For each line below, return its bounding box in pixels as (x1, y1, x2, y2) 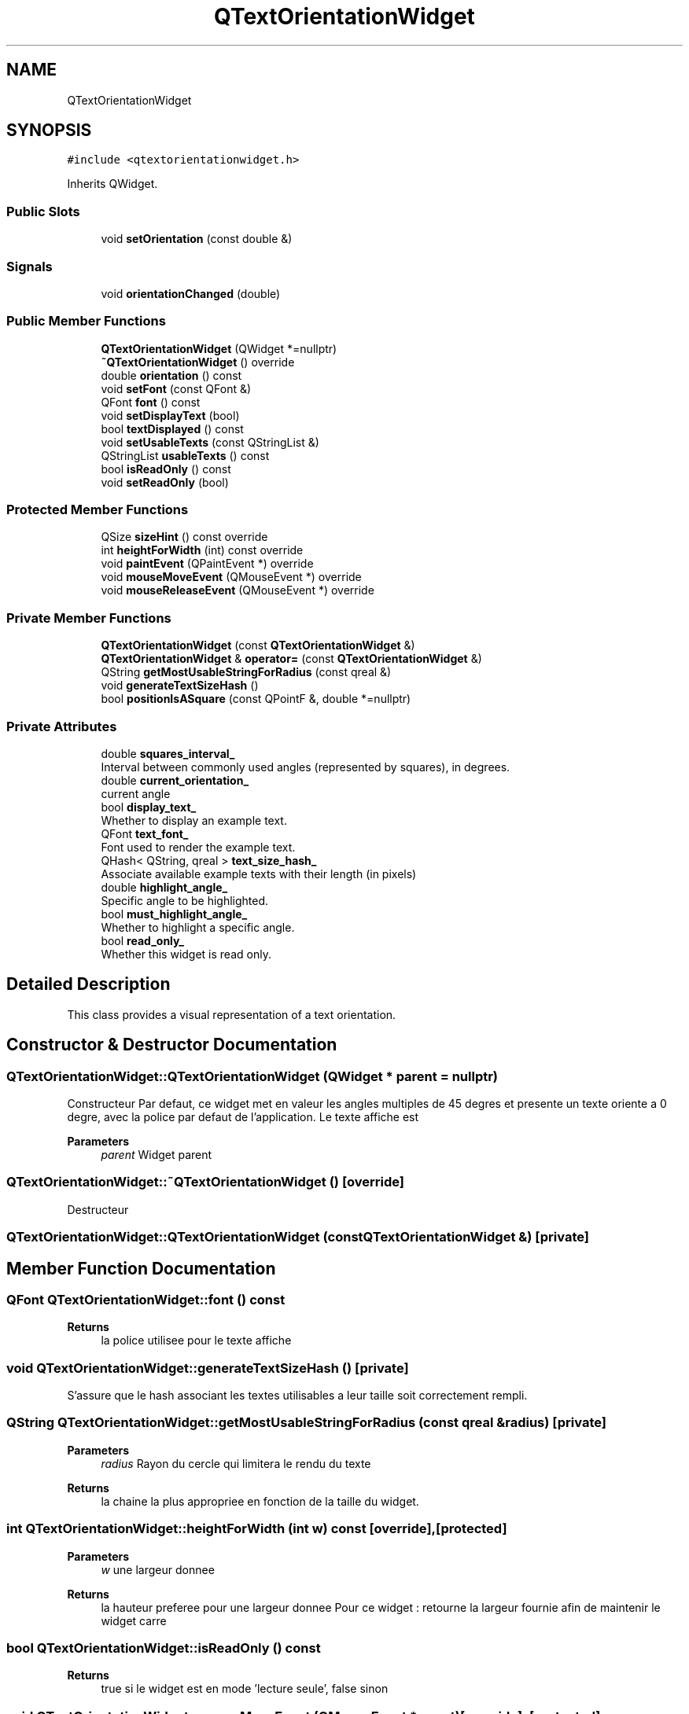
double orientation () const (101, 368, 242, 382)
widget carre (101, 1613, 167, 1628)
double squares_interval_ (101, 746, 235, 760)
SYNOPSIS (6, 120, 92, 141)
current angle (101, 786, 171, 800)
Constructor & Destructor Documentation (6, 1035, 337, 1055)
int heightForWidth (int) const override (101, 543, 304, 557)
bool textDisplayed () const (101, 421, 244, 436)
